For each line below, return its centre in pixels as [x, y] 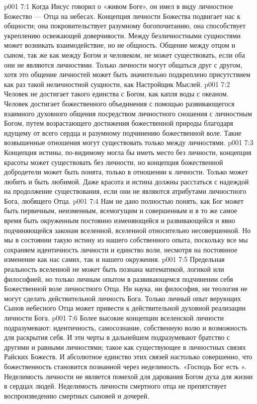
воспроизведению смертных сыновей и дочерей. [77, 395]
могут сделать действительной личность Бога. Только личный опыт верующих [123, 298]
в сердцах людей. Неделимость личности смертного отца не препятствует [115, 386]
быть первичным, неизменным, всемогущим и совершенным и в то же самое [121, 210]
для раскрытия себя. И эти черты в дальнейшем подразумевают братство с [117, 337]
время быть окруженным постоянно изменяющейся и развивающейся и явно [120, 220]
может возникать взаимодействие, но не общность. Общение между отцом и [120, 45]
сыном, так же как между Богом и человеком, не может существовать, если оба [125, 54]
